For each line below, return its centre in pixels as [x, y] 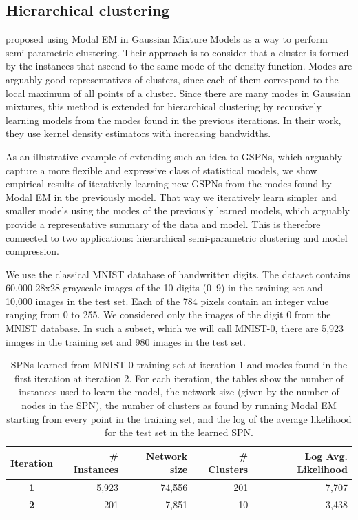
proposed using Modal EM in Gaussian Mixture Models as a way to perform [167, 39]
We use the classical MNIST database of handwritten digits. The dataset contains [178, 274]
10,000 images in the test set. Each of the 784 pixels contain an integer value [167, 301]
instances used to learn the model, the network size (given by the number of [179, 392]
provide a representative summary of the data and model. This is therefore [163, 223]
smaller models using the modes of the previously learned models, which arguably [178, 210]
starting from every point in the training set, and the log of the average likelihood [179, 418]
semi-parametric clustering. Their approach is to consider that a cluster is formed [177, 52]
